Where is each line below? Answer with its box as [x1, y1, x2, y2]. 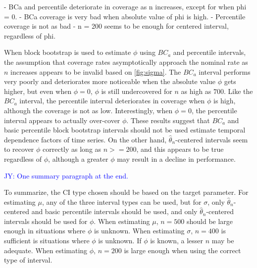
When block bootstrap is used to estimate [4, 47, 131, 57]
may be [211, 235, 234, 246]
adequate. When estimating [4, 245, 88, 255]
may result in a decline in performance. [117, 153, 236, 164]
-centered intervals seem [175, 134, 248, 144]
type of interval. [4, 255, 52, 265]
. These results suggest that [126, 115, 210, 125]
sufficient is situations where [4, 235, 90, 246]
